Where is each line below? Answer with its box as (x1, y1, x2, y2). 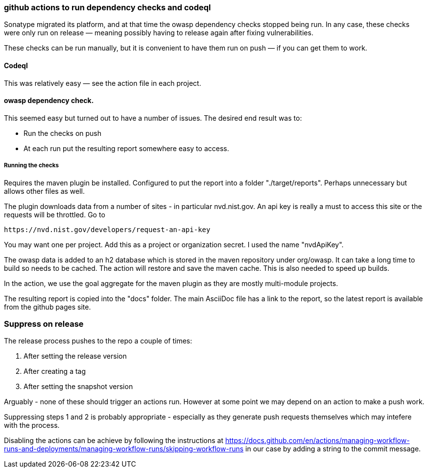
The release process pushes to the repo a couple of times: (4, 337, 192, 345)
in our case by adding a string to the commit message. (245, 445, 421, 453)
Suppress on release (4, 318, 84, 329)
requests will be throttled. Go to (4, 210, 105, 219)
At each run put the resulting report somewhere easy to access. (24, 144, 229, 153)
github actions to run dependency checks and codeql (4, 2, 211, 12)
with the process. (4, 421, 60, 430)
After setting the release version (24, 352, 127, 361)
